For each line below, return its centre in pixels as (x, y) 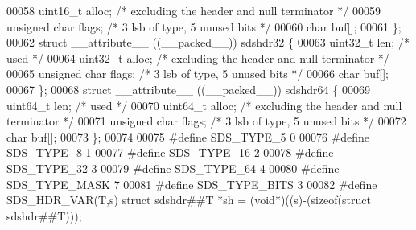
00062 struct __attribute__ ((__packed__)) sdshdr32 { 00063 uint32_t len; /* (208, 42)
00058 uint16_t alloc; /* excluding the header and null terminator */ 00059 (194, 10)
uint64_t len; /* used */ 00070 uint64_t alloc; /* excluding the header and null (204, 105)
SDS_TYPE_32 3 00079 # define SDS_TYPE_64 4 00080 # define (173, 168)
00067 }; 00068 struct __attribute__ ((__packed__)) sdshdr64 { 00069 (188, 89)
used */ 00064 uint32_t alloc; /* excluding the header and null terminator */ (198, 57)
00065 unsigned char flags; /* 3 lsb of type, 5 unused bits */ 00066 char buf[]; (198, 74)
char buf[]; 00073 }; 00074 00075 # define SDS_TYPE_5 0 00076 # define (188, 136)
